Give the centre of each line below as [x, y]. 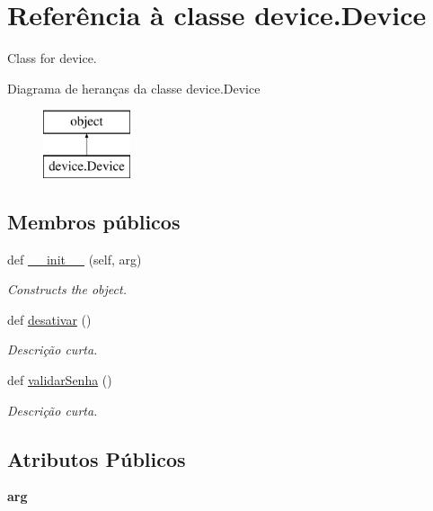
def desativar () [49, 319]
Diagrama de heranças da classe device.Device [134, 88]
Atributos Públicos [97, 458]
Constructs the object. [67, 289]
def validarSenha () [60, 380]
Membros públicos [94, 221]
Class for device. [52, 58]
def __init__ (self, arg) [75, 259]
